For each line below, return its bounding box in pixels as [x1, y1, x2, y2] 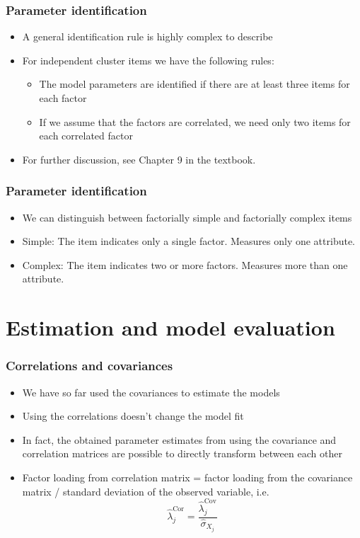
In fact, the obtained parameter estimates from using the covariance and [22, 432, 337, 447]
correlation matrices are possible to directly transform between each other [22, 446, 342, 461]
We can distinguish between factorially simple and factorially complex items [22, 210, 352, 224]
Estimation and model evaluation [6, 313, 335, 342]
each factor [39, 91, 87, 105]
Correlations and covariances [6, 357, 173, 374]
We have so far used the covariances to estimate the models [22, 384, 280, 399]
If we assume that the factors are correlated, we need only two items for [39, 114, 351, 129]
